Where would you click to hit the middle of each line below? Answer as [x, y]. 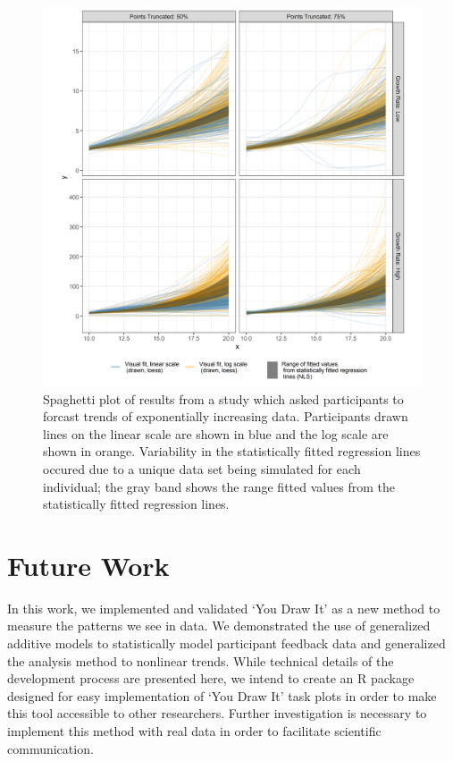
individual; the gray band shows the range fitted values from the [219, 486]
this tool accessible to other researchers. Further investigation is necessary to [217, 713]
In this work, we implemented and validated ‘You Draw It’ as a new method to [224, 608]
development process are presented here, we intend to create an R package [211, 678]
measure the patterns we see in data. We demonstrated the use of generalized [219, 626]
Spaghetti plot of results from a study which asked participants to [223, 398]
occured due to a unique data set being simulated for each [202, 468]
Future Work [88, 565]
